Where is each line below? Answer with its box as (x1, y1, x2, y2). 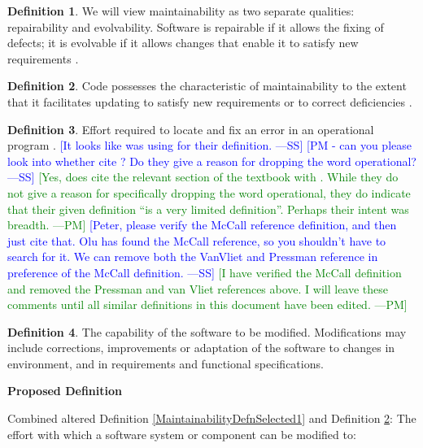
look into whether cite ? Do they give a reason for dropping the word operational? (7, 152, 416, 169)
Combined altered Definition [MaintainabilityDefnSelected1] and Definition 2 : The (7, 410, 416, 427)
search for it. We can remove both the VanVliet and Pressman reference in (7, 248, 378, 265)
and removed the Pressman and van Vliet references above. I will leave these (7, 280, 389, 297)
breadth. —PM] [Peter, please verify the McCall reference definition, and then (7, 216, 397, 233)
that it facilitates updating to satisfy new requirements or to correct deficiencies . (7, 93, 412, 110)
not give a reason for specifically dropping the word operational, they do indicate (7, 184, 411, 201)
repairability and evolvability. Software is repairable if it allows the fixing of (7, 18, 384, 35)
